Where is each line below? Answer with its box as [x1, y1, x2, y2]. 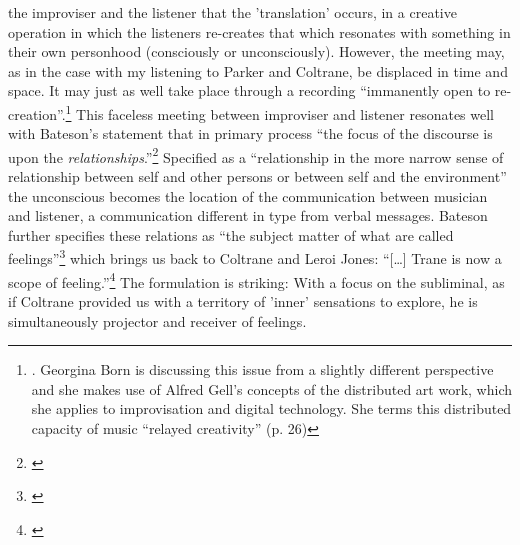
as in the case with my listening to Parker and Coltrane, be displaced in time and [8, 60, 508, 81]
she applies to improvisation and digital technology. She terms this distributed [31, 398, 512, 419]
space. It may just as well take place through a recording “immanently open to [8, 80, 491, 101]
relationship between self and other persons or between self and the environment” [8, 166, 507, 187]
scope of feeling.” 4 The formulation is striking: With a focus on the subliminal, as [8, 268, 505, 292]
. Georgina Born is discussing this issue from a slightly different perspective [31, 359, 494, 380]
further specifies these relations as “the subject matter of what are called [8, 224, 454, 245]
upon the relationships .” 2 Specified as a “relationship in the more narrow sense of [8, 143, 504, 167]
